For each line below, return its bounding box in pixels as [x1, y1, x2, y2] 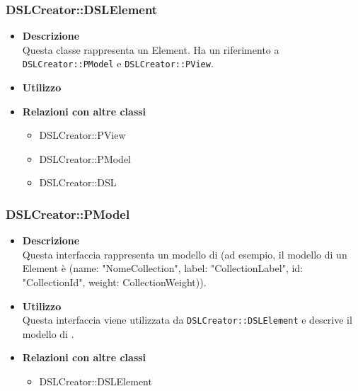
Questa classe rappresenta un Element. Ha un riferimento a [22, 42, 279, 57]
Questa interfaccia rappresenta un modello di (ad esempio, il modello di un [22, 246, 347, 261]
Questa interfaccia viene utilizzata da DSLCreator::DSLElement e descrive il [22, 312, 352, 327]
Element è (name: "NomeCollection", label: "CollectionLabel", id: [22, 261, 304, 276]
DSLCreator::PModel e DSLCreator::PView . [22, 56, 214, 71]
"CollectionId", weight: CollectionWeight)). [22, 275, 207, 290]
